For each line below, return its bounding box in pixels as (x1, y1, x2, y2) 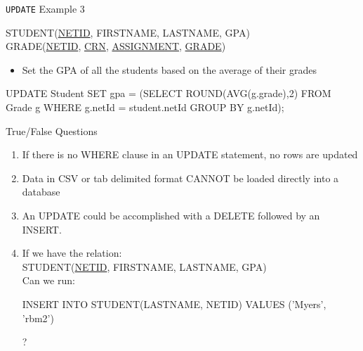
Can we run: (22, 273, 75, 288)
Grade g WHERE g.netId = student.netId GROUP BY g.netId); (6, 100, 284, 115)
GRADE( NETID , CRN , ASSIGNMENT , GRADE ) (6, 39, 226, 53)
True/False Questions (6, 123, 98, 138)
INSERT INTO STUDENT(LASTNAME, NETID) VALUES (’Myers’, (22, 296, 326, 311)
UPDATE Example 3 (6, 1, 85, 15)
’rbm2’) (22, 310, 54, 325)
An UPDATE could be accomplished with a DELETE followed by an (22, 208, 320, 222)
